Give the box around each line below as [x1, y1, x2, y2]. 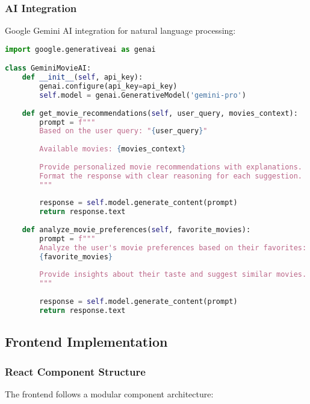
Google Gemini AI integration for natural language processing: [5, 24, 236, 37]
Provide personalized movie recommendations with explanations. [39, 162, 302, 171]
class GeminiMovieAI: [5, 64, 91, 73]
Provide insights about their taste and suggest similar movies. [39, 270, 307, 279]
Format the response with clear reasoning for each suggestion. [39, 171, 302, 180]
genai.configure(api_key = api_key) [39, 82, 178, 91]
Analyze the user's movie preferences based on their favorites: [39, 243, 307, 252]
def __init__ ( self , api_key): [22, 73, 143, 82]
